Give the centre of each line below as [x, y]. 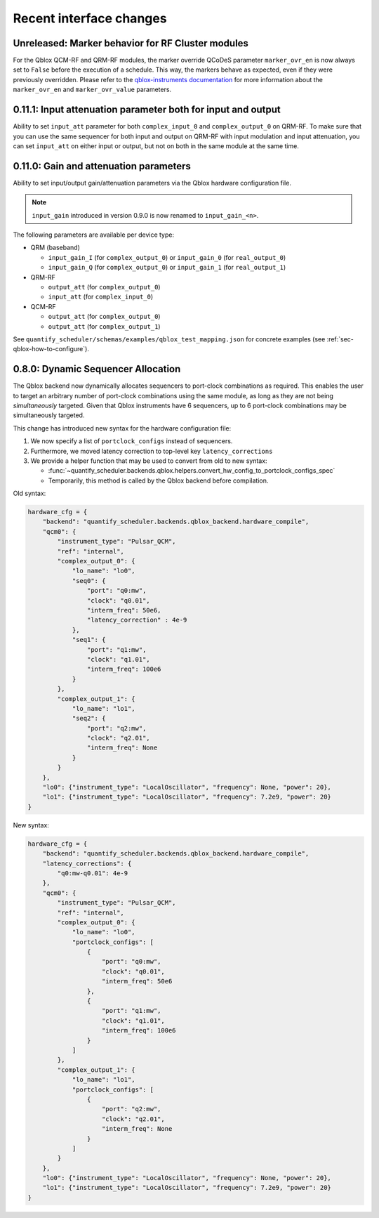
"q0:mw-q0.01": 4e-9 [93, 873]
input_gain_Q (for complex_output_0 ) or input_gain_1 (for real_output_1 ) [167, 268]
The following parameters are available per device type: [94, 235]
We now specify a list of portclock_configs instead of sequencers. [132, 441]
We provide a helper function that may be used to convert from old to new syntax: [149, 461]
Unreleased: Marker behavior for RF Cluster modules [131, 43]
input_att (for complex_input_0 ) [101, 297]
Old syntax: [29, 493]
